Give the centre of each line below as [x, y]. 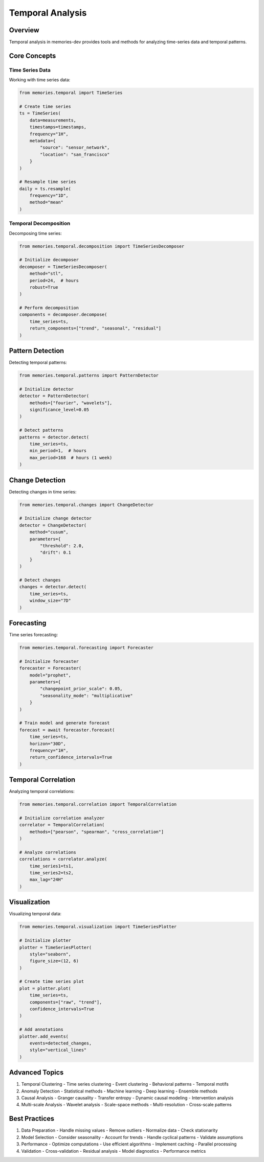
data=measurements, [53, 120]
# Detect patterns [41, 430]
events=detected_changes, [61, 1043]
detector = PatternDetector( [54, 396]
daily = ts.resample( [45, 189]
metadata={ [43, 140]
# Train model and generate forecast [65, 723]
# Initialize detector [46, 389]
